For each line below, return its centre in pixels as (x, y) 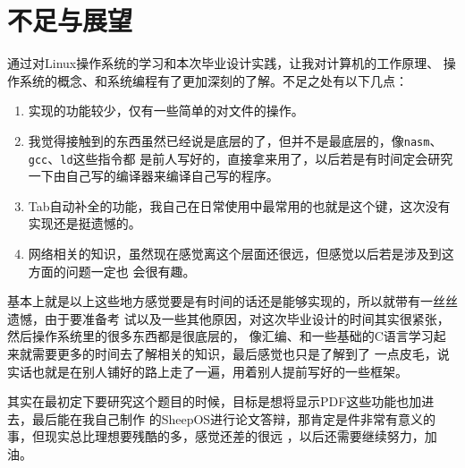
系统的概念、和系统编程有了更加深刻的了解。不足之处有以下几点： (213, 80)
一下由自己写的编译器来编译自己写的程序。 (153, 176)
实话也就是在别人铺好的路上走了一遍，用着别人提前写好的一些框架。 (207, 371)
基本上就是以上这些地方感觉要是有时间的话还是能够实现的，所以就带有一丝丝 (232, 301)
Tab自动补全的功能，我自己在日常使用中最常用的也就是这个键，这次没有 (239, 205)
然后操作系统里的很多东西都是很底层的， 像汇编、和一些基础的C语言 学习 (220, 336)
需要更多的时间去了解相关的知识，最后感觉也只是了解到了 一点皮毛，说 (241, 353)
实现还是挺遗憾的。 (85, 223)
